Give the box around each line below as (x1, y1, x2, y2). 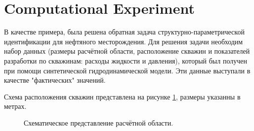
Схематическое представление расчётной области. (24, 117, 173, 128)
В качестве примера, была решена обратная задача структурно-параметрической (4, 27, 245, 37)
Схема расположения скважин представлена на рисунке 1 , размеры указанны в (4, 91, 241, 101)
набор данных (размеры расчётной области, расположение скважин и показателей (4, 46, 250, 56)
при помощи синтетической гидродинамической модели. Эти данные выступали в (4, 65, 251, 75)
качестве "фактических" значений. (4, 75, 106, 85)
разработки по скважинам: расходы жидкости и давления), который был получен (4, 55, 247, 65)
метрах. (4, 101, 27, 111)
